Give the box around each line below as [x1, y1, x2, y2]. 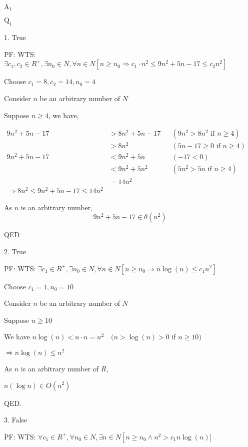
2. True [4, 246, 26, 256]
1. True [4, 32, 26, 43]
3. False [4, 414, 27, 425]
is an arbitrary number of [20, 363, 99, 373]
